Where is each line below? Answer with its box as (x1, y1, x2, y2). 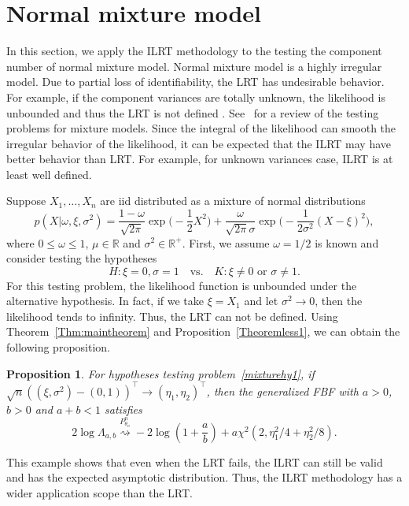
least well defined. (6, 166, 92, 182)
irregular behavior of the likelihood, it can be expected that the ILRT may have (6, 135, 392, 151)
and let (244, 292, 278, 309)
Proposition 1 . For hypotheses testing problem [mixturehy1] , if (6, 365, 315, 381)
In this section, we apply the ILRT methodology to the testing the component (6, 43, 382, 59)
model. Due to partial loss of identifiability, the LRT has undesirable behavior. (6, 73, 385, 90)
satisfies (105, 400, 142, 417)
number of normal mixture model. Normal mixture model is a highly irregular (6, 58, 382, 74)
